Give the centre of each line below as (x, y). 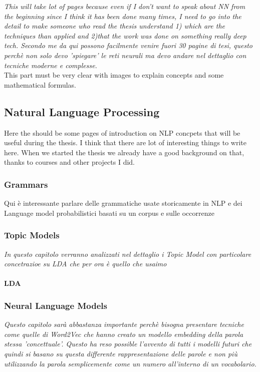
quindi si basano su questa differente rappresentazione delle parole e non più (121, 353)
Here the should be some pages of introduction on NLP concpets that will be (122, 132)
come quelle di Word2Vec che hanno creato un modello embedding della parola (124, 334)
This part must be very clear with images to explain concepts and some (114, 75)
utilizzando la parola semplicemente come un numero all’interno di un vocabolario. (130, 363)
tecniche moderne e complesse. (51, 65)
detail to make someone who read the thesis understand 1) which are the (114, 26)
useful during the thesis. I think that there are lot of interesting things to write (125, 142)
